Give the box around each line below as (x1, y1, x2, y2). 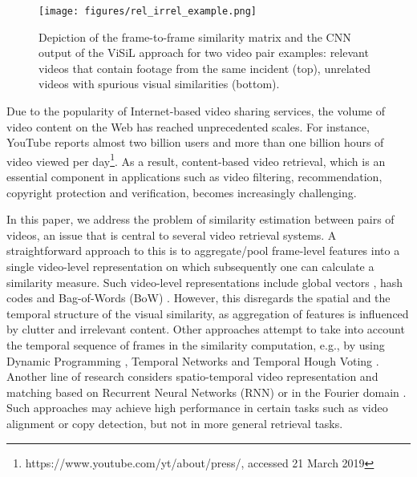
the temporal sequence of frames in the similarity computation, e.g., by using (6, 337, 385, 353)
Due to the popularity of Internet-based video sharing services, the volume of (6, 103, 385, 119)
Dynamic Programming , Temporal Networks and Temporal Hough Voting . (6, 352, 379, 369)
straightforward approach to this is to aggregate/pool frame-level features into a (6, 242, 400, 259)
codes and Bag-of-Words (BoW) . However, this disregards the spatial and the (6, 289, 391, 306)
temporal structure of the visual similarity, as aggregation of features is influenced (6, 305, 409, 321)
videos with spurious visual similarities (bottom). (38, 75, 280, 92)
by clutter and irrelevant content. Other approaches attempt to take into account (6, 321, 405, 338)
